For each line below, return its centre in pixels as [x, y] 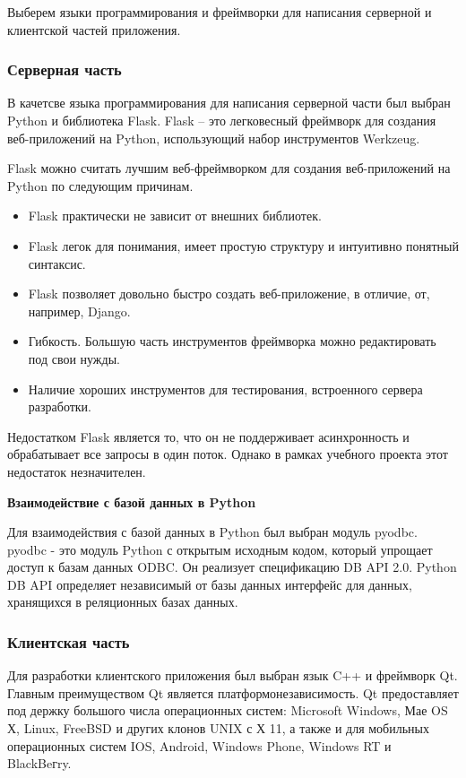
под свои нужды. [74, 358]
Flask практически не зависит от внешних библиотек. [175, 216]
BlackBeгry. [39, 763]
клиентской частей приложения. [94, 29]
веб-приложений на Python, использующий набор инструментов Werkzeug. [214, 138]
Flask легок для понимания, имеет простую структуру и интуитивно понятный [243, 245]
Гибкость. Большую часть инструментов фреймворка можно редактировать [232, 341]
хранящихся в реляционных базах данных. [123, 602]
